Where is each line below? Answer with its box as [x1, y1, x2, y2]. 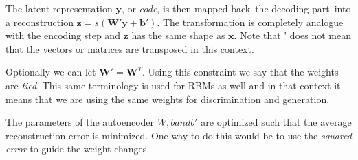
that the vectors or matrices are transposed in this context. [5, 41, 254, 56]
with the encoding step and [5, 28, 120, 43]
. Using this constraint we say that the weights [142, 65, 339, 79]
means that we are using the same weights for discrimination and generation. [5, 91, 330, 106]
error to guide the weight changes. [5, 141, 150, 156]
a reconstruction [5, 14, 74, 29]
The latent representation [5, 1, 113, 15]
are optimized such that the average [201, 115, 352, 129]
